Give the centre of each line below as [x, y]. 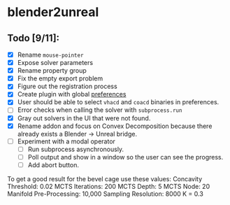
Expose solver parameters [55, 63]
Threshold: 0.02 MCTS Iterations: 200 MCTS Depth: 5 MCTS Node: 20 [109, 186]
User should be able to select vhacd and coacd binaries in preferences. [118, 102]
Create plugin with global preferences [72, 94]
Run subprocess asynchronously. [76, 149]
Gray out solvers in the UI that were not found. [84, 118]
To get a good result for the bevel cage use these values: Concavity [105, 178]
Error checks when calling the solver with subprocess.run [100, 110]
